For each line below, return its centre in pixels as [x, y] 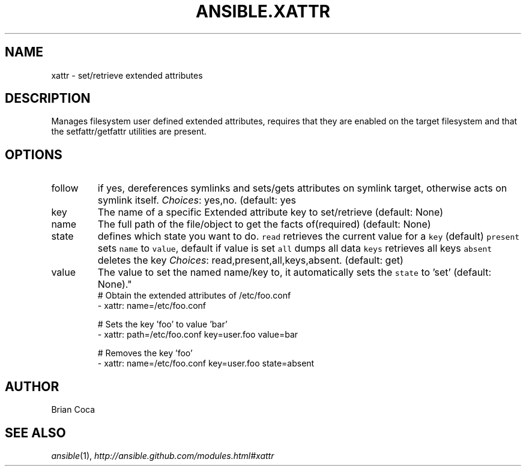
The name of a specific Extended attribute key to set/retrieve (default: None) [271, 212]
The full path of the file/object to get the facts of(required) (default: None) [264, 224]
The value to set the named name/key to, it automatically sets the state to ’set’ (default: [295, 272]
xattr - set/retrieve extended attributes [127, 75]
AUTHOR [32, 386]
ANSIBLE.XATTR [263, 11]
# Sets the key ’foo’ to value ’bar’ [162, 324]
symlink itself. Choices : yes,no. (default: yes [197, 200]
